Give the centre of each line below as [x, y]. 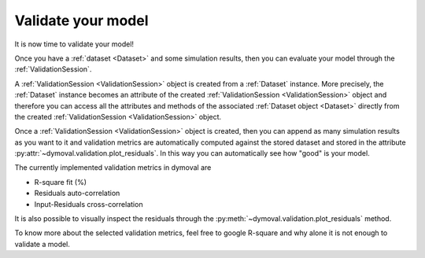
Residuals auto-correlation [77, 193]
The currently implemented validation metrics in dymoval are [113, 168]
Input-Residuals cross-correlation [89, 204]
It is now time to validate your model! [74, 44]
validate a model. [42, 244]
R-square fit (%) [60, 182]
